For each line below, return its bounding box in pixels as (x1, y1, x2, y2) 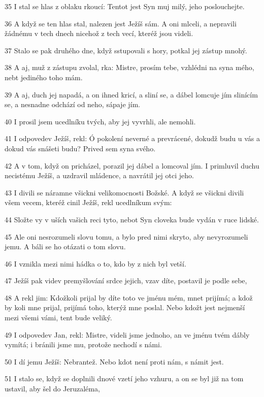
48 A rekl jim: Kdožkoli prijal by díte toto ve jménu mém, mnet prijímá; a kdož (5, 292, 253, 303)
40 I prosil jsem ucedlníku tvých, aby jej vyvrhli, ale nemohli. (5, 116, 196, 126)
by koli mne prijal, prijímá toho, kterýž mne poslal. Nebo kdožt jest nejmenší (5, 302, 245, 313)
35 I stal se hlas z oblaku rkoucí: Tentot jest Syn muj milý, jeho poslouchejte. (5, 1, 245, 11)
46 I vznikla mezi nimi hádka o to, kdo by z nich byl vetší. (5, 258, 186, 269)
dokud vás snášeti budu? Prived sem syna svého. (5, 143, 156, 153)
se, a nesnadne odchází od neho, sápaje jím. (5, 99, 141, 110)
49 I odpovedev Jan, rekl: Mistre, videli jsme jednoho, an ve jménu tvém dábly (5, 329, 250, 340)
